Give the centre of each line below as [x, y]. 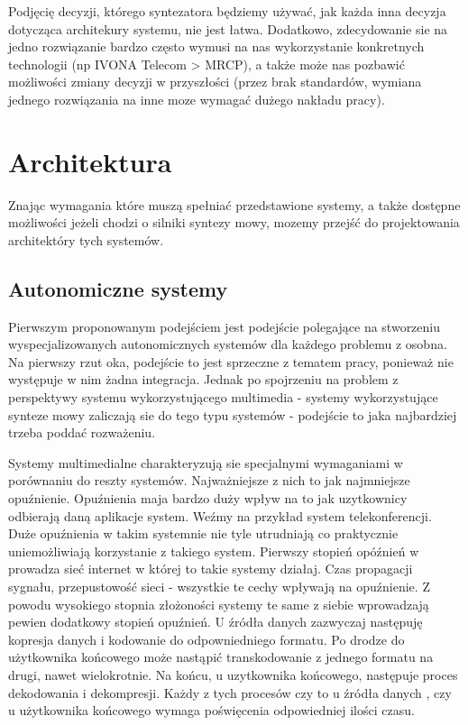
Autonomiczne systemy [118, 288]
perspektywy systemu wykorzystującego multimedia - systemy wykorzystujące [223, 397]
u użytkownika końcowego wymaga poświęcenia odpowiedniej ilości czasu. [211, 710]
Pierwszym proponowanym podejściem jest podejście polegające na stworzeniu [225, 326]
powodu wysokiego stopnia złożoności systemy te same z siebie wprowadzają [219, 604]
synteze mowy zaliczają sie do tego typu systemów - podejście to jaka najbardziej [233, 414]
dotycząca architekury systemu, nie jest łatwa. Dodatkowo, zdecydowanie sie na [228, 28]
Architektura [90, 161]
